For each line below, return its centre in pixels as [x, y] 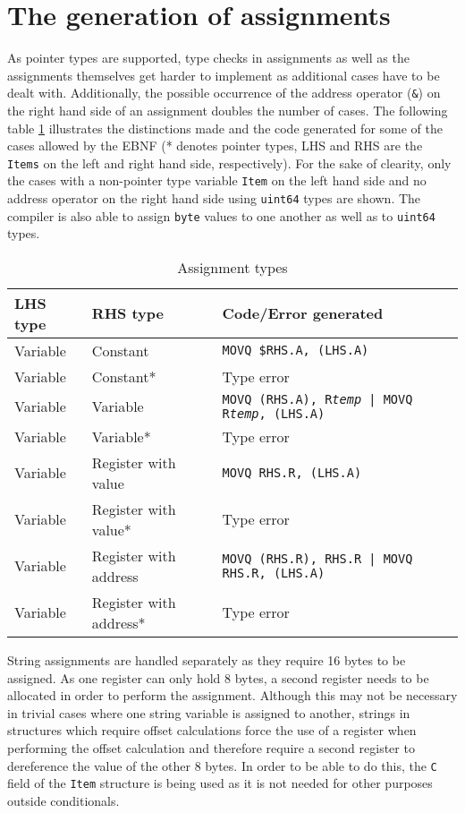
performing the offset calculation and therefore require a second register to [211, 747]
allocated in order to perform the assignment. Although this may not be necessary [232, 695]
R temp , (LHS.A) [274, 413]
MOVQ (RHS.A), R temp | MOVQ [317, 399]
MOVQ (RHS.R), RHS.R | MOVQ [317, 558]
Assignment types [232, 267]
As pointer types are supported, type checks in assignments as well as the [208, 58]
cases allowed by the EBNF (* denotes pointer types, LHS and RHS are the [215, 145]
